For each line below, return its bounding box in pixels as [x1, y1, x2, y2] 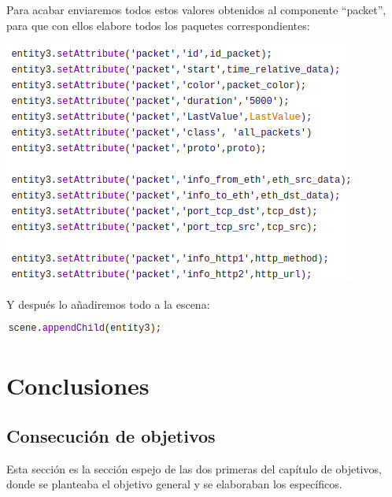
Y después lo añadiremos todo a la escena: [6, 295, 210, 312]
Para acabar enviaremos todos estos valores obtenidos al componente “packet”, [6, 2, 386, 17]
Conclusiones [6, 369, 150, 402]
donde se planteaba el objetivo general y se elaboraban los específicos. [6, 476, 342, 492]
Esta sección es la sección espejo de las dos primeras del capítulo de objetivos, [6, 460, 382, 477]
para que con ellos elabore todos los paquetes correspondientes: [6, 17, 310, 33]
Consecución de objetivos [6, 423, 216, 447]
